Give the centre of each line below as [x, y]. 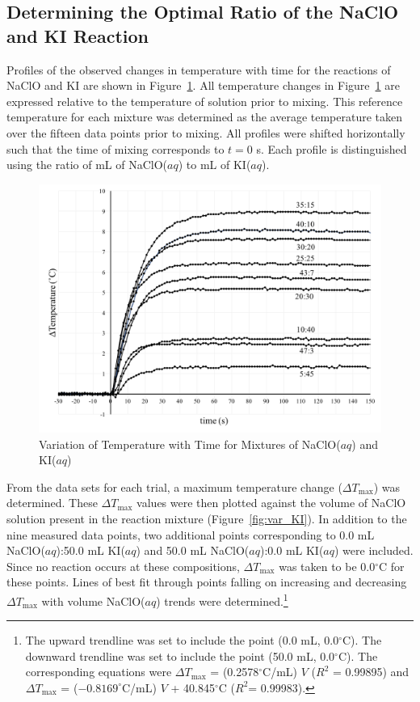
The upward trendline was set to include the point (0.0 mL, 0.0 [182, 640]
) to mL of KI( [214, 165]
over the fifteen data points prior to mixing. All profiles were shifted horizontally [206, 132]
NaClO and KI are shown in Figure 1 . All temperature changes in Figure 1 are [203, 85]
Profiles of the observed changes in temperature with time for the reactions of [199, 69]
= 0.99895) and [371, 672]
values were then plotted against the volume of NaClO [271, 503]
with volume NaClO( [93, 601]
